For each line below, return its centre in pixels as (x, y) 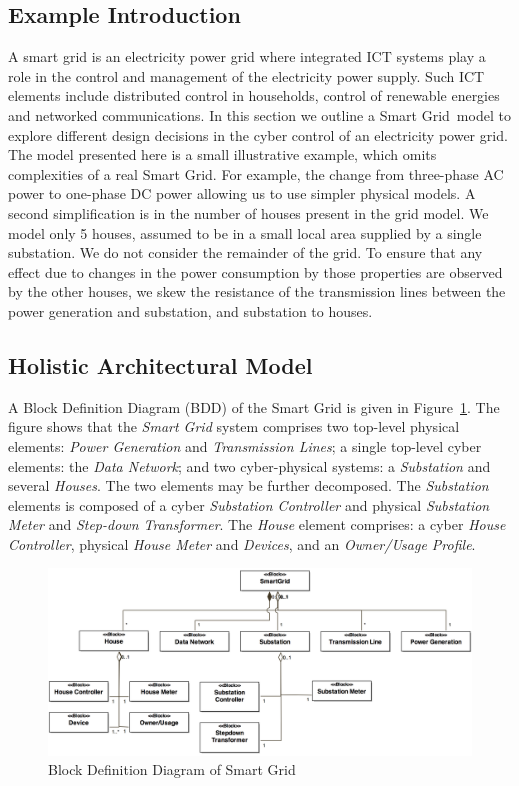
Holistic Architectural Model (160, 364)
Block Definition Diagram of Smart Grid (172, 769)
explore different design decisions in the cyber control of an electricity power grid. (258, 134)
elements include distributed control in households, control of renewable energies (254, 95)
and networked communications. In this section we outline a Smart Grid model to (259, 114)
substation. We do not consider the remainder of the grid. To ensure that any (245, 252)
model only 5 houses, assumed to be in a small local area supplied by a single (245, 232)
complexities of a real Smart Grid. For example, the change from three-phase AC (256, 173)
